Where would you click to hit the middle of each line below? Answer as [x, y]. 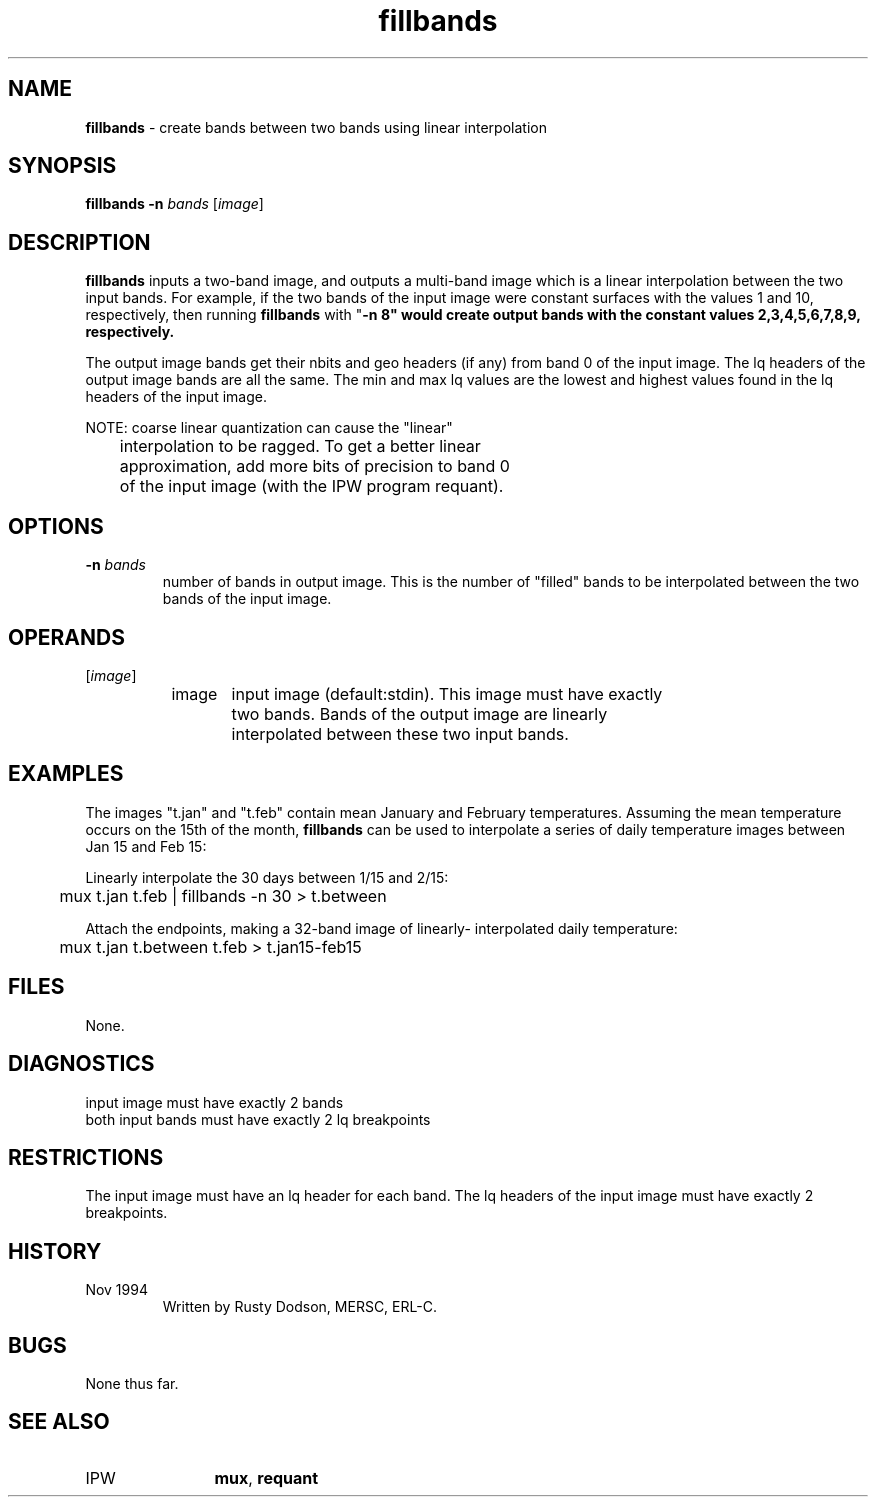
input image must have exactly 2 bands [214, 1102]
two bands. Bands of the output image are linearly [419, 713]
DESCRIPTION [79, 242]
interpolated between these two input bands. [400, 733]
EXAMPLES [66, 774]
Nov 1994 [116, 1290]
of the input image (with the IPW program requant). [311, 486]
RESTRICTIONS [86, 1157]
